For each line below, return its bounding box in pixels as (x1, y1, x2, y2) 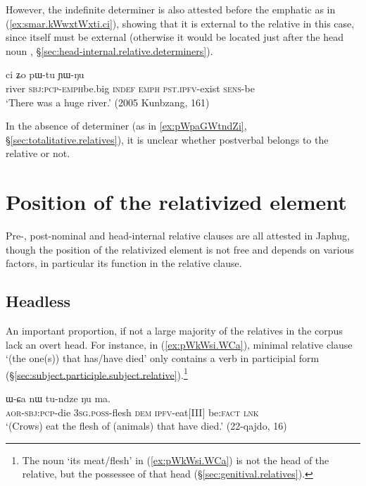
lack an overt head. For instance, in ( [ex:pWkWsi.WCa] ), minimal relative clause (6, 337, 353, 351)
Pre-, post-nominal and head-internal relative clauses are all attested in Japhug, (6, 228, 350, 243)
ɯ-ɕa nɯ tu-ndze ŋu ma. (6, 391, 111, 406)
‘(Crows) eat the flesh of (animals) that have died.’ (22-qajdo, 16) (6, 418, 287, 433)
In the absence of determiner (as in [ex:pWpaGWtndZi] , (6, 118, 247, 133)
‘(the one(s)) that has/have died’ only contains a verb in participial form (6, 351, 320, 366)
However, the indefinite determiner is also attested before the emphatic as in (6, 2, 336, 16)
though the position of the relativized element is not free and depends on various (6, 242, 354, 256)
